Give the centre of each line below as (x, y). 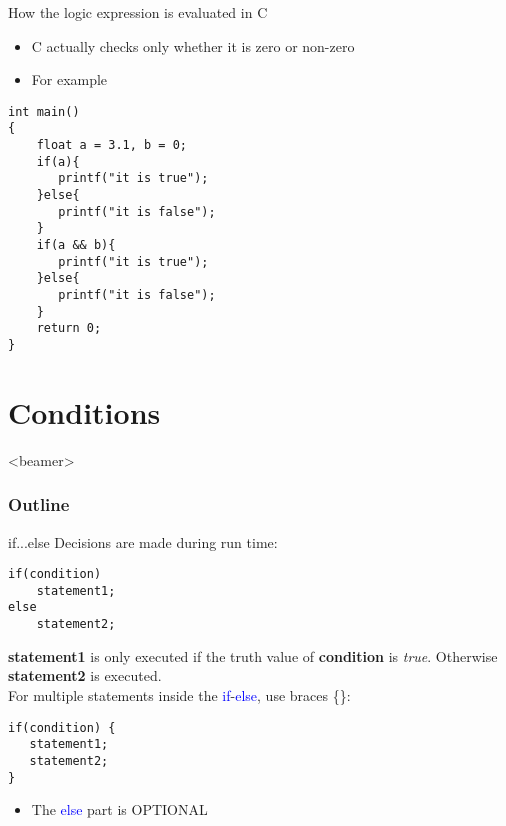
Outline (39, 504)
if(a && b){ (76, 245)
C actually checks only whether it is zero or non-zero (193, 45)
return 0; (69, 328)
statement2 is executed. (85, 675)
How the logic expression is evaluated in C (138, 12)
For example (69, 79)
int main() (44, 111)
